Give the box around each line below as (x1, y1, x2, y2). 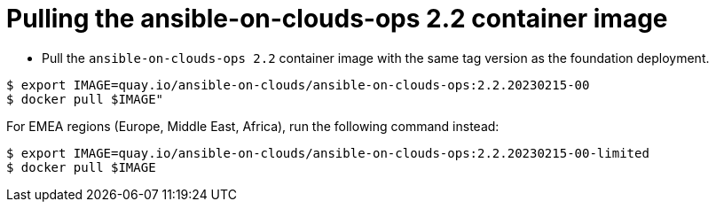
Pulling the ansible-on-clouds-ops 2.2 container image (6, 4, 668, 34)
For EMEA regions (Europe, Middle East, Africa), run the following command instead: (6, 118, 500, 134)
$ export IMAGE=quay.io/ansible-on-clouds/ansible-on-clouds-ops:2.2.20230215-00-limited (6, 145, 649, 160)
